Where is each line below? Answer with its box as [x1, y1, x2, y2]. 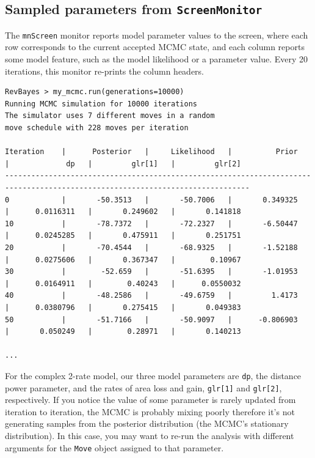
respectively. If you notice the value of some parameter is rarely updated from [5, 393, 296, 406]
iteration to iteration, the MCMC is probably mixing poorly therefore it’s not [5, 405, 295, 418]
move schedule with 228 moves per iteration [5, 124, 189, 132]
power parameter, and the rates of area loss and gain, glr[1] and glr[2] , [5, 381, 282, 394]
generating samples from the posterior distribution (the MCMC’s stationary [5, 417, 289, 430]
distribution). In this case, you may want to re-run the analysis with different [5, 429, 294, 441]
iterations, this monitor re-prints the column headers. [5, 64, 205, 77]
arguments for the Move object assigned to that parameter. [5, 441, 224, 454]
